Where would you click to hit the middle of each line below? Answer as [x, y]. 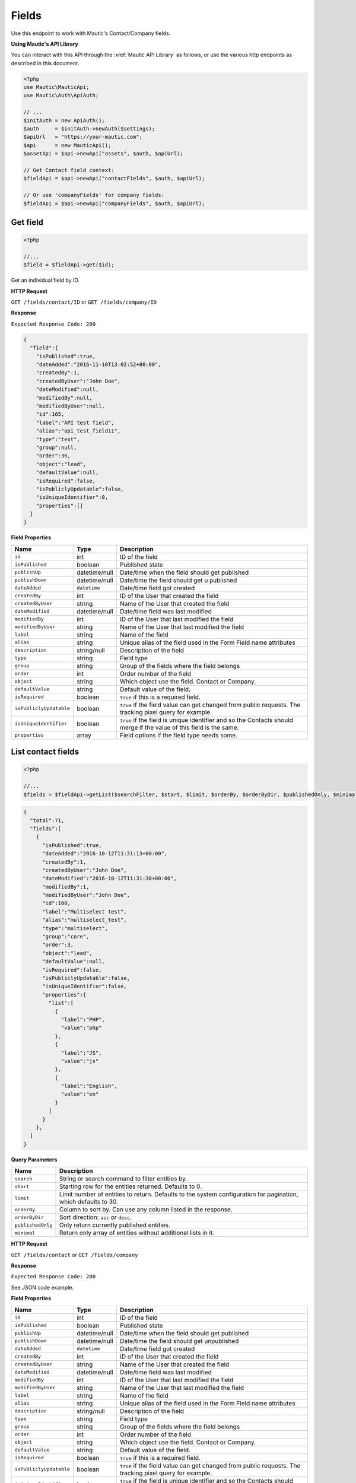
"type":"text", [58, 439]
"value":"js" [80, 1061]
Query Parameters [34, 1159]
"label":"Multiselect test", [85, 911]
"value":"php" [81, 1028]
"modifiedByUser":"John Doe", [86, 895]
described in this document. [45, 63]
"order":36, [53, 456]
